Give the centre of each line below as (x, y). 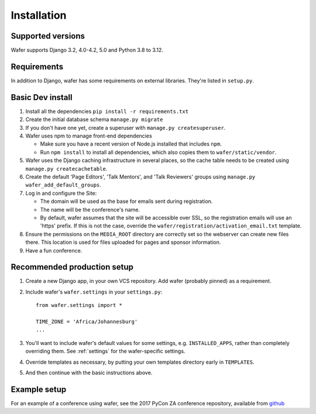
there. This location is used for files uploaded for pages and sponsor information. (123, 242)
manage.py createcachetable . (66, 168)
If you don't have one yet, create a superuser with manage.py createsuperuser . (126, 127)
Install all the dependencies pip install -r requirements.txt (107, 111)
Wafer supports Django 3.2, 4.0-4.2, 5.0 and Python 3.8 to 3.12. (87, 50)
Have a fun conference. (54, 250)
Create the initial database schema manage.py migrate (94, 119)
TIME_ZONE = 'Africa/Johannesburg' (87, 321)
